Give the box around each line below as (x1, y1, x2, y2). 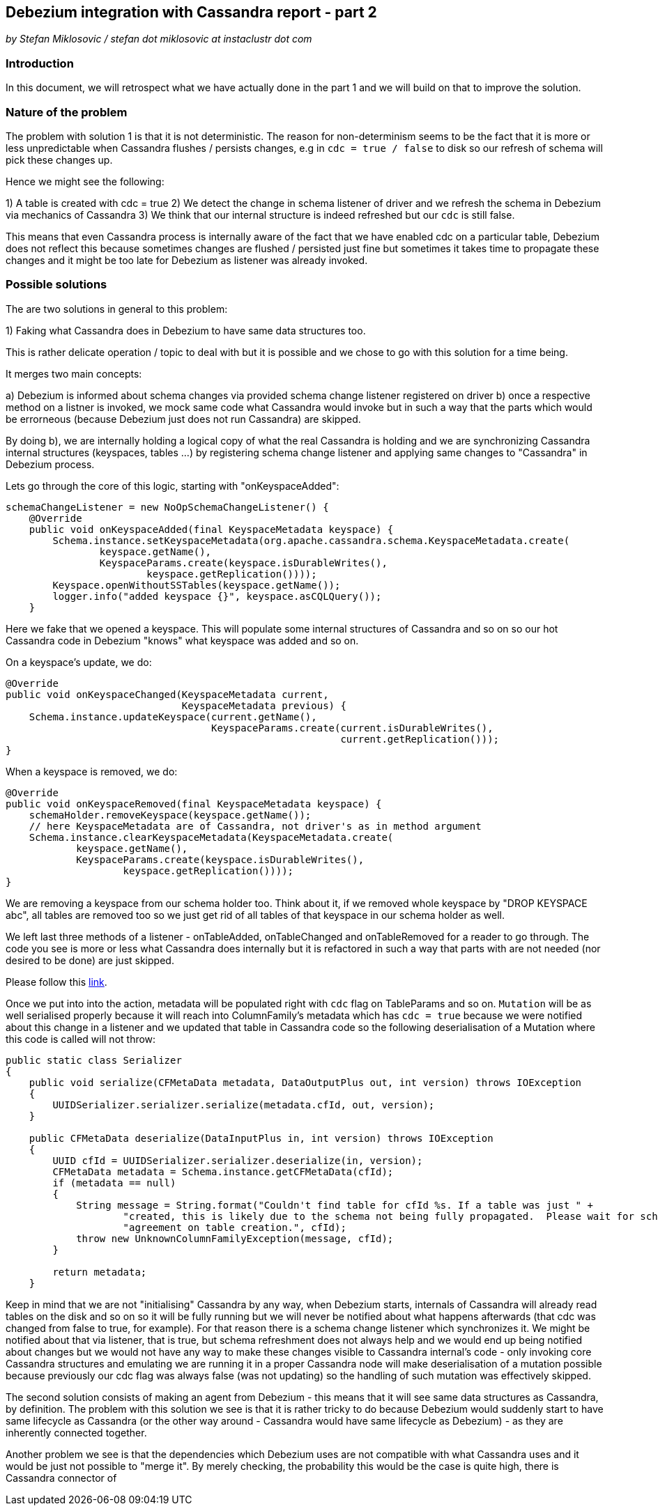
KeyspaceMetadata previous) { (181, 699, 346, 711)
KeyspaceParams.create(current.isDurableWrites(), (211, 722, 493, 734)
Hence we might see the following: (6, 175, 164, 187)
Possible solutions (6, 277, 107, 292)
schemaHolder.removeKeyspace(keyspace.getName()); (29, 809, 312, 821)
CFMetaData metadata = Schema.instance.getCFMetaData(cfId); (52, 1165, 394, 1177)
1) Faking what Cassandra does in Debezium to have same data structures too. (6, 324, 366, 336)
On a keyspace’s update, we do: (6, 656, 152, 668)
